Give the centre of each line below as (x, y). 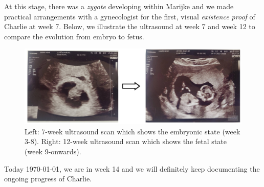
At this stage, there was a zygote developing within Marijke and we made (119, 6)
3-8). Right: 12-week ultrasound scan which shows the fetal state (126, 141)
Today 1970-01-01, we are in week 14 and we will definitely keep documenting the (132, 168)
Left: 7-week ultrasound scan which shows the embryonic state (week (133, 131)
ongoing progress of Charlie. (48, 179)
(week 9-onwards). (53, 151)
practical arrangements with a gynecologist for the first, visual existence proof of (130, 16)
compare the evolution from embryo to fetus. (74, 36)
